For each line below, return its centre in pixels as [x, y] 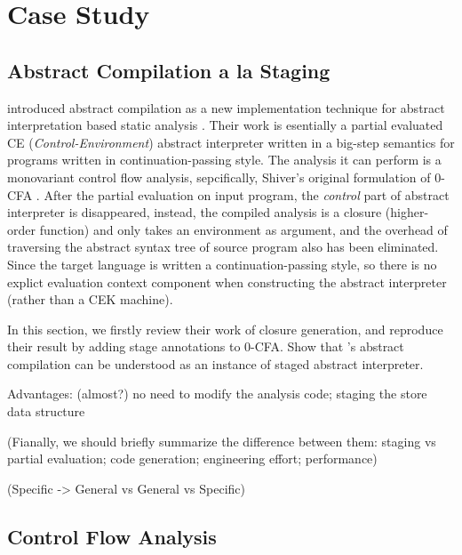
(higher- [407, 212]
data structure [46, 411]
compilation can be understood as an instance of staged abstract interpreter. [215, 363]
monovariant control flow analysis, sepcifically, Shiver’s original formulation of [219, 177]
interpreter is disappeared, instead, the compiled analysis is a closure [195, 212]
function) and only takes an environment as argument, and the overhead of [243, 229]
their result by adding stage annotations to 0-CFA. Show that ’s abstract [206, 346]
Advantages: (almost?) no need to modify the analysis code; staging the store [217, 394]
